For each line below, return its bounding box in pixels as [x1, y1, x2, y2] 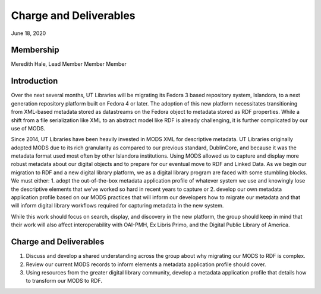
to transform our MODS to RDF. [26, 277, 102, 285]
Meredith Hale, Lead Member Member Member [11, 60, 127, 68]
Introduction [11, 76, 58, 86]
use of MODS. [11, 124, 46, 132]
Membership [11, 45, 59, 55]
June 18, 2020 [11, 30, 46, 37]
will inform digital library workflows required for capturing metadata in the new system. [11, 202, 224, 209]
